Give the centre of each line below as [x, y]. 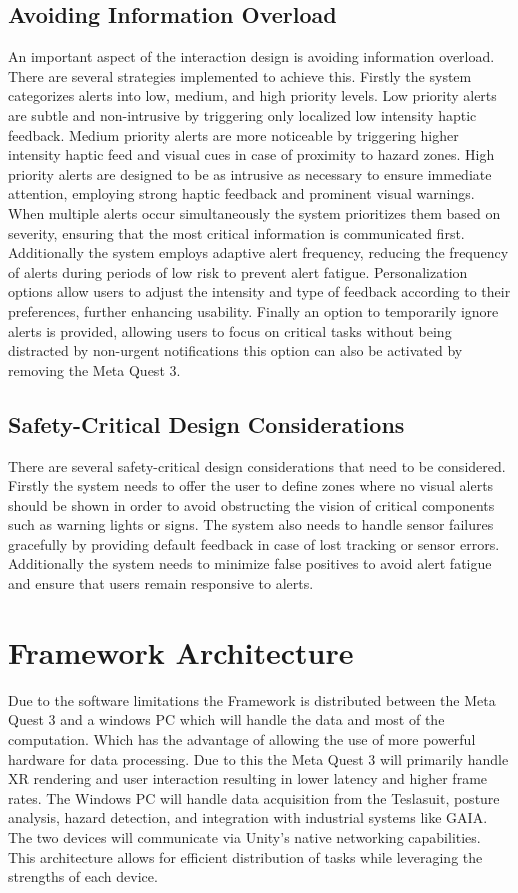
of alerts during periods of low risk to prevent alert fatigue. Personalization [238, 271]
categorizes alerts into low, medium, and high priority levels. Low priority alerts [252, 95]
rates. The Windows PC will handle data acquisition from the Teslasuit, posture [254, 797]
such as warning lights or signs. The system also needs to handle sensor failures [251, 524]
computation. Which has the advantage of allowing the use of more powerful [242, 738]
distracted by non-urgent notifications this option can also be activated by [235, 350]
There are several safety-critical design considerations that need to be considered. [257, 465]
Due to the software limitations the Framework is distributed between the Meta [252, 699]
